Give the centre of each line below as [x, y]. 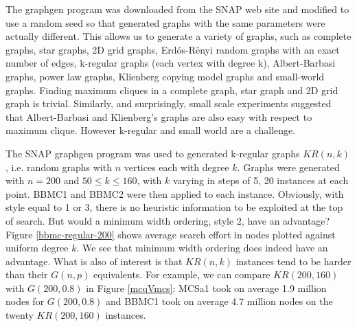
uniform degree [37, 248]
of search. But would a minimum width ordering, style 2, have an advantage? [168, 220]
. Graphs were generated [288, 167]
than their [27, 274]
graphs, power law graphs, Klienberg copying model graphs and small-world [165, 76]
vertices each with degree [176, 167]
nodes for [25, 301]
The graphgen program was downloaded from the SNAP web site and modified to [177, 9]
